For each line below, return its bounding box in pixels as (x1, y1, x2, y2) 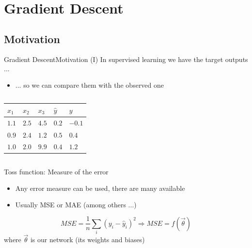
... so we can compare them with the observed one (15, 79, 164, 90)
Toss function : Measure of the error (4, 167, 109, 177)
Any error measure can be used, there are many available (15, 183, 185, 193)
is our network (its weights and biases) (30, 234, 145, 245)
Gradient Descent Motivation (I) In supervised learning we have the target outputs (4, 54, 248, 64)
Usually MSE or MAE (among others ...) (15, 199, 137, 209)
